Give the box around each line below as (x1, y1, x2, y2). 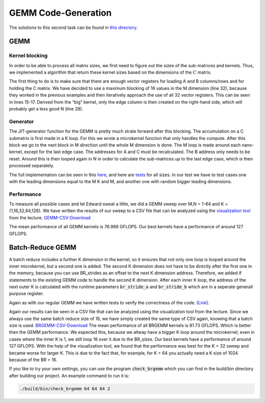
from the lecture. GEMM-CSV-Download (9, 215, 91, 220)
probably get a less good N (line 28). (9, 106, 83, 112)
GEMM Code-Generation (9, 7, 112, 18)
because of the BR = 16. (9, 357, 57, 363)
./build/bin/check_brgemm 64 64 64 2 (19, 386, 110, 391)
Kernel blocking (9, 52, 48, 59)
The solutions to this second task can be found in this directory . (9, 25, 138, 30)
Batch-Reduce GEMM (9, 243, 77, 252)
